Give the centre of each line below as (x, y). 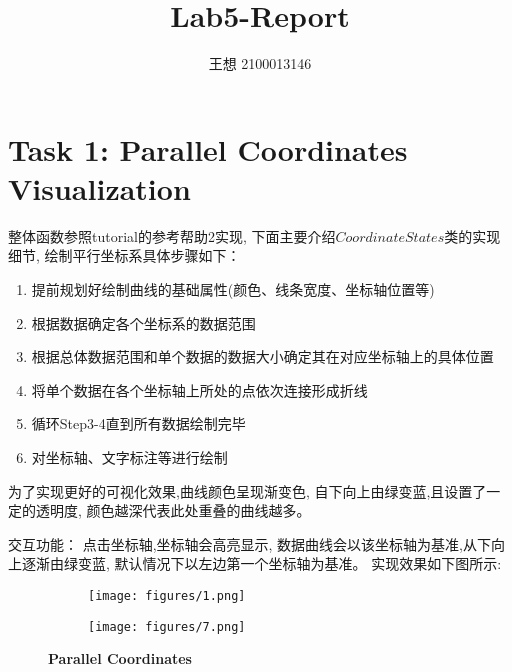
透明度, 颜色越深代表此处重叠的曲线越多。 (173, 510)
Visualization (99, 187)
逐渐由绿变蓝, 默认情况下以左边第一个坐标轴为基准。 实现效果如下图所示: (261, 563)
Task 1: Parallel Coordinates (208, 148)
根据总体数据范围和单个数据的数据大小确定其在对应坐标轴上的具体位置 (262, 356)
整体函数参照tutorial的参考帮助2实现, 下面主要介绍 (172, 235)
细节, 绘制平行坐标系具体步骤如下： (124, 255)
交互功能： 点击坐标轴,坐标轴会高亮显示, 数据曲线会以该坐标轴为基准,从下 (249, 543)
